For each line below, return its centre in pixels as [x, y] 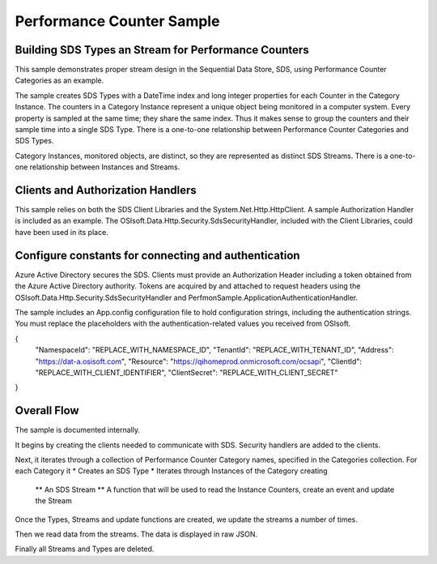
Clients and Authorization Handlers [106, 190]
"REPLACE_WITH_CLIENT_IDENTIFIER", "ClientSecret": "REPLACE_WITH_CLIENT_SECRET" [187, 372]
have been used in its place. [62, 232]
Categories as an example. [59, 80]
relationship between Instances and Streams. [105, 167]
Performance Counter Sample [117, 21]
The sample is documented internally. [78, 430]
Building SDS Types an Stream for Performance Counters [162, 50]
